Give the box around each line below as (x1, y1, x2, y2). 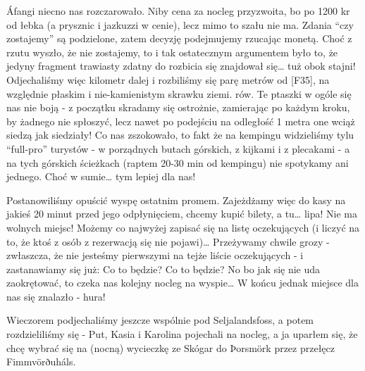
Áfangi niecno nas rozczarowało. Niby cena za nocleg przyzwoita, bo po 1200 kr (6, 4, 350, 18)
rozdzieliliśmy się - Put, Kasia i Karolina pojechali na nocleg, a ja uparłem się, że (6, 327, 358, 341)
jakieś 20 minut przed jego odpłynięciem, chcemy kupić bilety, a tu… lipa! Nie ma (6, 206, 357, 221)
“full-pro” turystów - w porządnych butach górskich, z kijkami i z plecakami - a (6, 141, 350, 156)
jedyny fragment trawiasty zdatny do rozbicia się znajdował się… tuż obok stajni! (6, 58, 356, 73)
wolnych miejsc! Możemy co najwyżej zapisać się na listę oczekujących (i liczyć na (6, 220, 360, 234)
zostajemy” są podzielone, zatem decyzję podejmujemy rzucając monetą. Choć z (6, 31, 352, 46)
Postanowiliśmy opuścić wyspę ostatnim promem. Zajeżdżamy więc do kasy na (6, 192, 346, 207)
